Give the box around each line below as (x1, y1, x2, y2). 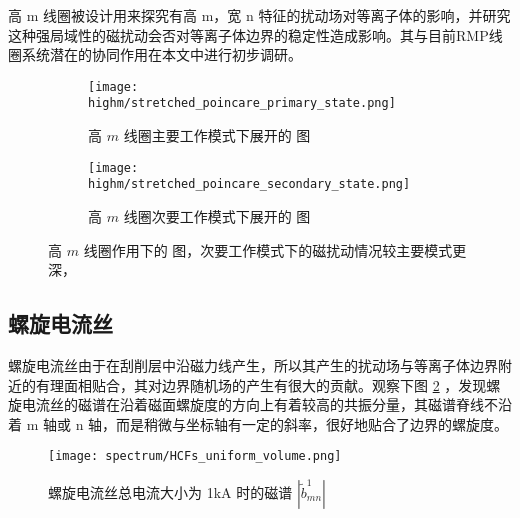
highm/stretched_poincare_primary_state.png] (88, 96, 396, 111)
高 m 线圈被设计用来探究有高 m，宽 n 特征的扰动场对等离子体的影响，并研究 (8, 5, 511, 25)
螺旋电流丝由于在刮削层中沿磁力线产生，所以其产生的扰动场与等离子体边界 (8, 354, 498, 375)
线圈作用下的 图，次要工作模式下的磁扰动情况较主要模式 (83, 239, 453, 260)
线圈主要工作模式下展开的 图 (123, 125, 311, 146)
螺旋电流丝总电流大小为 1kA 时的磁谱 (48, 482, 293, 503)
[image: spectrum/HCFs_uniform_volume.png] (48, 449, 342, 464)
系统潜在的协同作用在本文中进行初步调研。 (21, 44, 302, 65)
